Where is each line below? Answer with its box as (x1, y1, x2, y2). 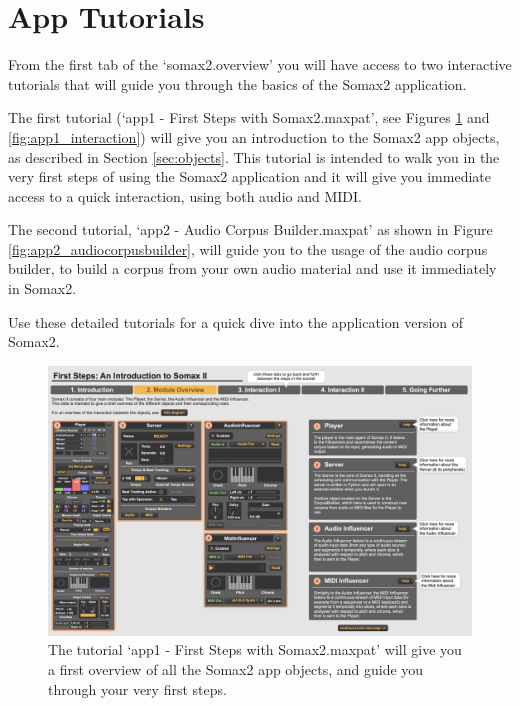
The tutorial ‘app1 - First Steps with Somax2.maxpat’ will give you (48, 639, 462, 660)
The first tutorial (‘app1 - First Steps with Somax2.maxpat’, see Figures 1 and (8, 107, 490, 128)
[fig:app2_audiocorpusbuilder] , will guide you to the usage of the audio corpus (8, 238, 488, 259)
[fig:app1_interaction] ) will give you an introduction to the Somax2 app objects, (8, 126, 500, 147)
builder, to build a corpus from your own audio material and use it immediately (8, 258, 497, 279)
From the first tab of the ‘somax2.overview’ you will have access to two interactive (8, 54, 512, 75)
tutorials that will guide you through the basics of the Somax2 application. (8, 73, 467, 94)
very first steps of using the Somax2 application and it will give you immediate (8, 166, 491, 187)
